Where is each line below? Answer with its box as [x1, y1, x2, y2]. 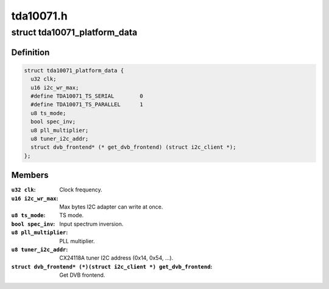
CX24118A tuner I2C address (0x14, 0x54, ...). [59, 254, 174, 262]
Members [11, 170, 49, 180]
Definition [11, 47, 50, 57]
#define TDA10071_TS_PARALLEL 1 [30, 101, 143, 108]
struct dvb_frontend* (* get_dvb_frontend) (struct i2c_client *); [30, 144, 236, 151]
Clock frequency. [59, 186, 103, 193]
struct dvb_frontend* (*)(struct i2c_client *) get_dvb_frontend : [11, 263, 213, 270]
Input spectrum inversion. [59, 220, 124, 227]
